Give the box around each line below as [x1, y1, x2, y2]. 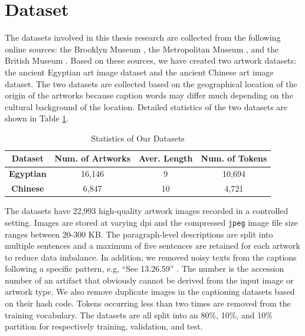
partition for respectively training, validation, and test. [5, 320, 203, 332]
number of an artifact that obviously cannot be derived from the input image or [5, 274, 294, 286]
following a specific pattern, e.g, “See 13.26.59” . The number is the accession [5, 262, 284, 275]
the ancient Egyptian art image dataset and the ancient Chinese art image [5, 65, 274, 78]
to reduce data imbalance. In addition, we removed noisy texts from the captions [5, 251, 297, 263]
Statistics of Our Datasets [91, 131, 185, 144]
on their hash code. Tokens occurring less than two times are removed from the [5, 297, 291, 309]
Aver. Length [139, 152, 193, 164]
